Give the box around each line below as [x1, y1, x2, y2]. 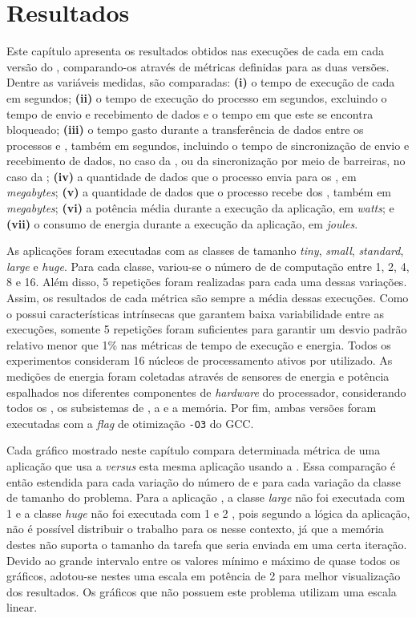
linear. [6, 599, 38, 616]
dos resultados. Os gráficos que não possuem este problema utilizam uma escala [6, 583, 397, 600]
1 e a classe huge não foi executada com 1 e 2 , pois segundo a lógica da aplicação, [6, 504, 410, 521]
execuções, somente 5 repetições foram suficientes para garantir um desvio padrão [6, 321, 407, 337]
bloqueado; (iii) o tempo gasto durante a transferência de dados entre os [6, 121, 364, 138]
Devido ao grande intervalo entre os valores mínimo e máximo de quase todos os [6, 551, 401, 568]
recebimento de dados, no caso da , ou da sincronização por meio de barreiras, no [6, 152, 406, 169]
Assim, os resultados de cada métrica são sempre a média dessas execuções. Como [6, 289, 409, 306]
